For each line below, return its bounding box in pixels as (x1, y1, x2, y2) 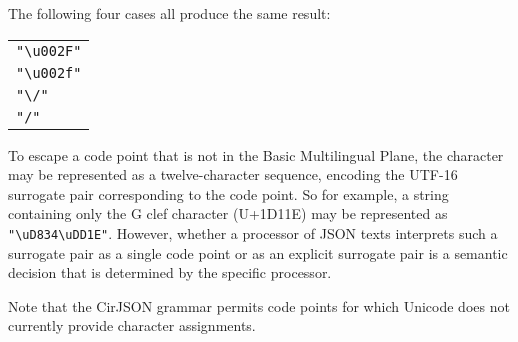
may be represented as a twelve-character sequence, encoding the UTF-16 (8, 164, 458, 185)
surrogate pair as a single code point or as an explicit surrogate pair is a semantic (8, 242, 508, 263)
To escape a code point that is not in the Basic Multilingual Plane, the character (8, 144, 504, 165)
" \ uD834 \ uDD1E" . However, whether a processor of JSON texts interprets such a (8, 222, 498, 243)
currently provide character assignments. (8, 315, 256, 336)
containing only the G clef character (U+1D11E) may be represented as (8, 203, 448, 224)
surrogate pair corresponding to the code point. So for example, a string (8, 183, 449, 204)
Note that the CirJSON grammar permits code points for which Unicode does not (8, 295, 510, 316)
